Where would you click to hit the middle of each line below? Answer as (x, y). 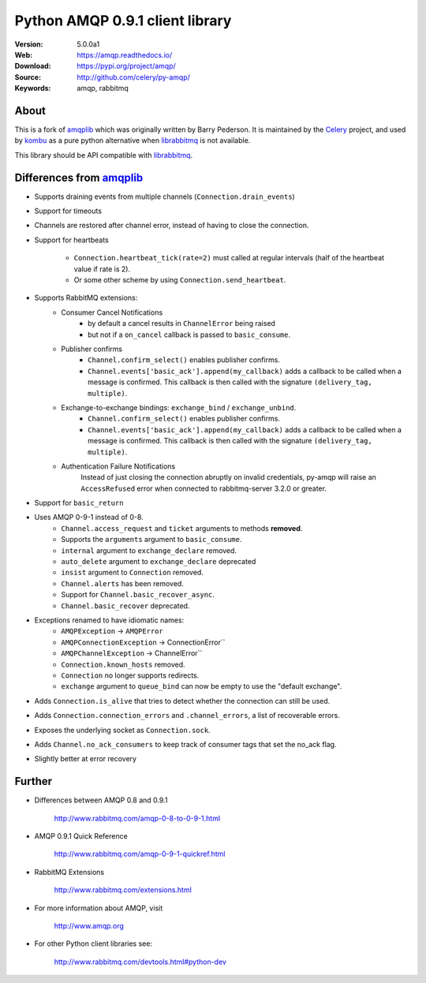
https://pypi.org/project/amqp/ (127, 66)
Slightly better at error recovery (86, 759)
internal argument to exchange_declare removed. (149, 550)
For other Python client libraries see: (93, 944)
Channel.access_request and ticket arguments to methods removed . (182, 528)
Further (34, 781)
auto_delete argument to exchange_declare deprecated (159, 562)
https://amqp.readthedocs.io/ (125, 54)
